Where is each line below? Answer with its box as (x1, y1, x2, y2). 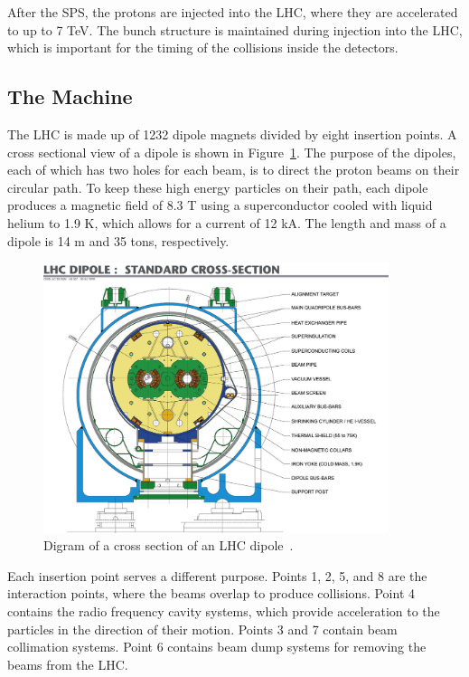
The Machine (7, 82, 133, 110)
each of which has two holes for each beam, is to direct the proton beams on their (7, 160, 460, 179)
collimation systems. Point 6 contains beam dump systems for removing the (7, 637, 427, 656)
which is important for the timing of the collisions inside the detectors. (7, 38, 399, 57)
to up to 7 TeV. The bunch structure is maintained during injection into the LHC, (7, 20, 463, 39)
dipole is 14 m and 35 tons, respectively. (7, 231, 230, 250)
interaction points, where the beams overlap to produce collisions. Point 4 (7, 584, 415, 603)
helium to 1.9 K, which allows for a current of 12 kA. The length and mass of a (7, 213, 446, 232)
